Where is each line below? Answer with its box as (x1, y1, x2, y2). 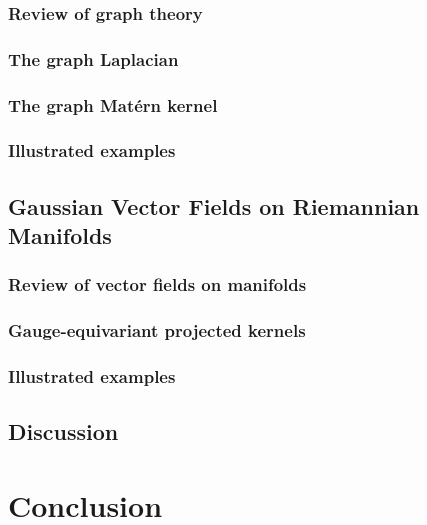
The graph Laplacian (8, 46, 179, 71)
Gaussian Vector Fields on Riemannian (8, 190, 420, 221)
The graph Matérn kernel (8, 92, 218, 117)
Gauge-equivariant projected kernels (8, 318, 306, 343)
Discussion (8, 416, 119, 447)
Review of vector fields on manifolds (8, 272, 307, 297)
